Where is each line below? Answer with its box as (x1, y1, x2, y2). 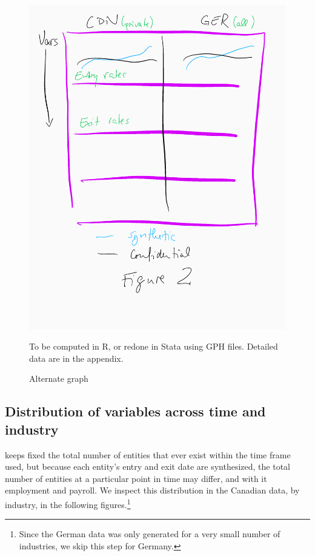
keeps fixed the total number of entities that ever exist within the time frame (5, 448, 291, 461)
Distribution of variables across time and (5, 402, 266, 421)
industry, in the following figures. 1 (5, 497, 131, 510)
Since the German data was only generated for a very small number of (19, 527, 280, 540)
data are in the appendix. (29, 351, 124, 364)
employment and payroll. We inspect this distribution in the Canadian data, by (5, 484, 300, 497)
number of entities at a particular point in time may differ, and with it (5, 472, 267, 484)
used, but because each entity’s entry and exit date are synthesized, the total (5, 460, 290, 473)
